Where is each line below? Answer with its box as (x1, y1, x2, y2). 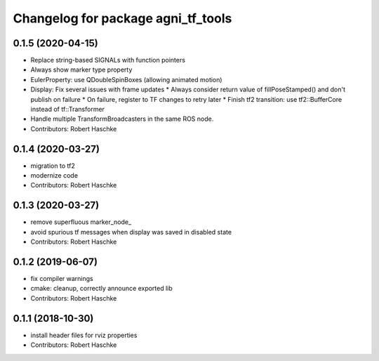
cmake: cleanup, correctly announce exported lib (30, 284, 173, 293)
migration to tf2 (30, 162, 75, 170)
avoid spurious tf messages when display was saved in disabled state (30, 228, 232, 236)
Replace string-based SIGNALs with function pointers (30, 56, 186, 65)
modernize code (30, 171, 79, 180)
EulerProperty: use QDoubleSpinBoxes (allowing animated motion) (30, 75, 222, 84)
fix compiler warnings (30, 275, 94, 283)
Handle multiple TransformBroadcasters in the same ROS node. (30, 114, 214, 123)
